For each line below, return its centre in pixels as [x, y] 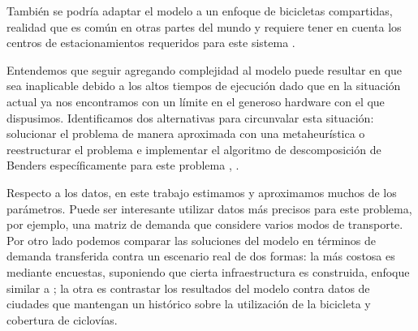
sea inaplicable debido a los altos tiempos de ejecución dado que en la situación [204, 86]
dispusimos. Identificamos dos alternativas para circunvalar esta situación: [190, 117]
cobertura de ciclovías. [62, 319]
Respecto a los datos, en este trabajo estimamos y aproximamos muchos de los [202, 192]
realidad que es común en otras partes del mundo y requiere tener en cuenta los [204, 26]
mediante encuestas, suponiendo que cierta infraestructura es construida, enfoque [208, 271]
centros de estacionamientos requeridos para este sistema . [151, 43]
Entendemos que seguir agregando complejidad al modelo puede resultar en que [205, 69]
